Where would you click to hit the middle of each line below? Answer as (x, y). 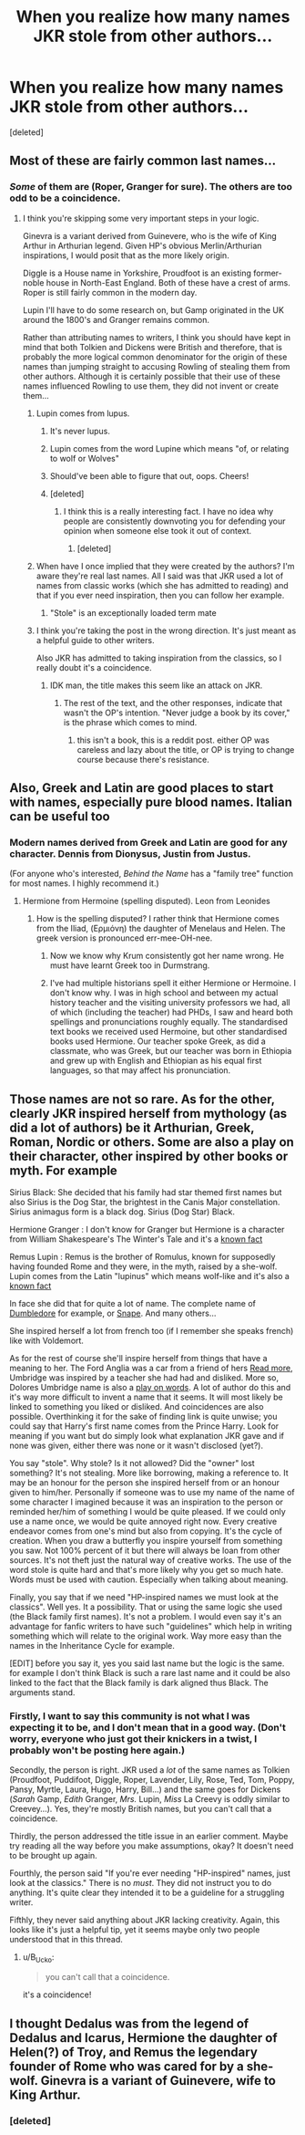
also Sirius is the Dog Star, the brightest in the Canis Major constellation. (145, 1203)
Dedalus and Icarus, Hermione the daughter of (143, 2038)
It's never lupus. (80, 431)
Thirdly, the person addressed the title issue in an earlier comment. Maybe (149, 1837)
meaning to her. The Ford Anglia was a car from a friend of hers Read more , (151, 1368)
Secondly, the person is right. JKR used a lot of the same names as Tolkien (150, 1770)
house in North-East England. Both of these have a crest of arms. (168, 282)
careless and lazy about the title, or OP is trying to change (186, 749)
